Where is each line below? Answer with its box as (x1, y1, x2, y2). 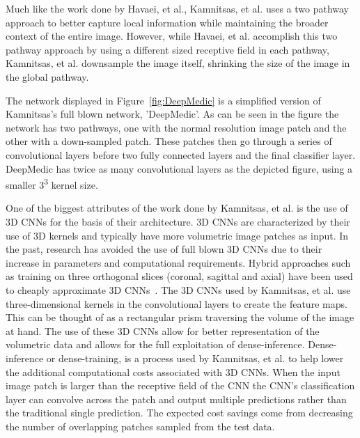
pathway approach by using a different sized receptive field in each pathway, (6, 42, 329, 56)
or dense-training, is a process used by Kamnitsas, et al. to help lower (46, 350, 344, 365)
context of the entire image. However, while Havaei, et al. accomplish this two (6, 29, 338, 43)
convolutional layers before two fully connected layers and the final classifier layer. (6, 147, 356, 162)
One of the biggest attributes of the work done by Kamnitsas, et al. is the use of (6, 201, 348, 215)
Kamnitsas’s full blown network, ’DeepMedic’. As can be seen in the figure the (6, 107, 339, 121)
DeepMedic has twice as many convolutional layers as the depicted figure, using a (6, 161, 353, 175)
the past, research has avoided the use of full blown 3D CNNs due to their (6, 242, 322, 256)
